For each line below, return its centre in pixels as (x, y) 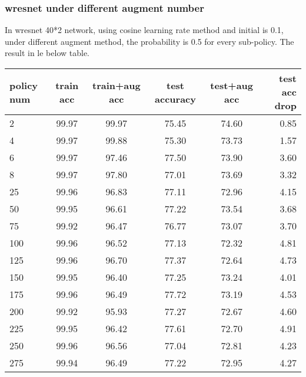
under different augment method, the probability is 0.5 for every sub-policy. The (149, 41)
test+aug (232, 85)
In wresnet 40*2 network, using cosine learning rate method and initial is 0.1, (144, 30)
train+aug (117, 85)
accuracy (175, 99)
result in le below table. (47, 53)
